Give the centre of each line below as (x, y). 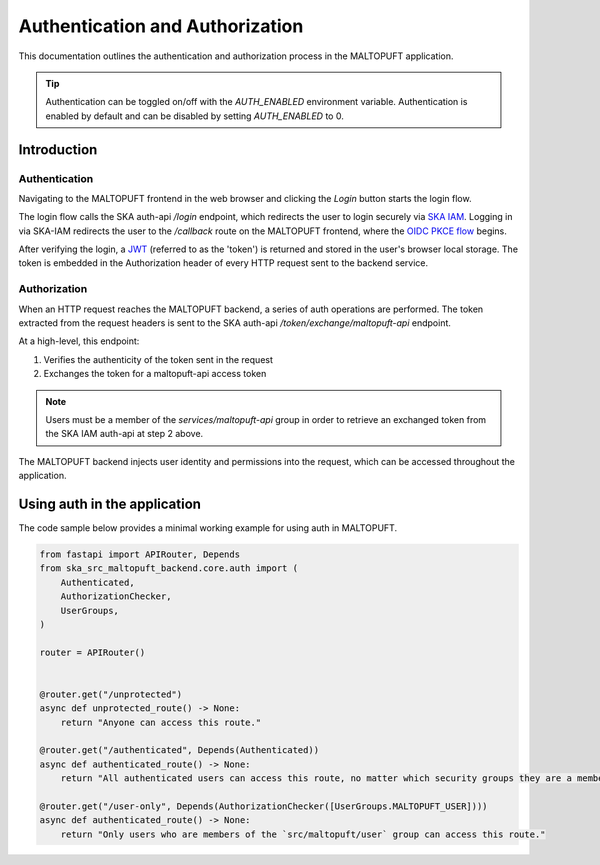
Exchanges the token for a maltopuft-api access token (155, 374)
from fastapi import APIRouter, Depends (139, 554)
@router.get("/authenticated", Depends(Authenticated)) (179, 750)
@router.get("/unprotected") (111, 694)
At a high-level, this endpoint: (79, 341)
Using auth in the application (110, 503)
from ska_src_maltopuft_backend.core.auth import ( (169, 568)
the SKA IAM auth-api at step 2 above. (124, 434)
